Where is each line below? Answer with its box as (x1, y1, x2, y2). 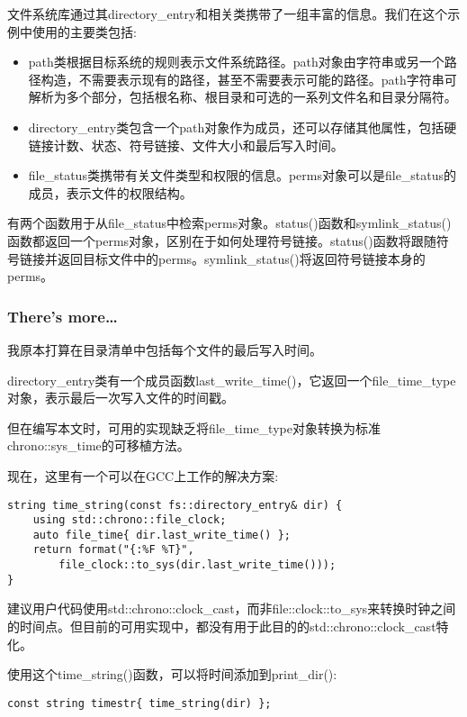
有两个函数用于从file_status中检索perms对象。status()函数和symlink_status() (7, 213, 452, 232)
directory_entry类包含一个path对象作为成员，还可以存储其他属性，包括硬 (28, 117, 457, 136)
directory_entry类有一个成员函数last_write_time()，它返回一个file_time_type (7, 370, 456, 389)
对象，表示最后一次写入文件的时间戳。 (7, 388, 234, 407)
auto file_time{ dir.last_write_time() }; (32, 528, 291, 541)
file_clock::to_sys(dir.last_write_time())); (58, 558, 337, 572)
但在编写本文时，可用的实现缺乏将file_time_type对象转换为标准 (7, 418, 381, 437)
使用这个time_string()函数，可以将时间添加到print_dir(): (7, 665, 337, 684)
